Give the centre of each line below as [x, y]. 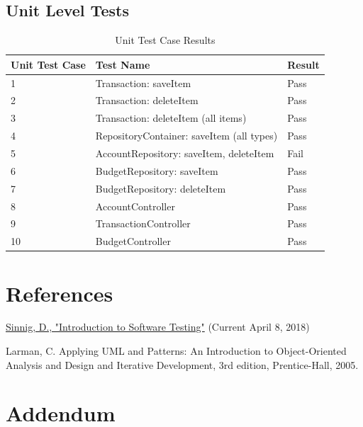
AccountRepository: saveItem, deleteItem [185, 153]
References [60, 293]
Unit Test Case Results [165, 40]
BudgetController [133, 241]
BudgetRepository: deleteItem [161, 188]
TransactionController [143, 223]
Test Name [123, 64]
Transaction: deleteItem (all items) [171, 118]
